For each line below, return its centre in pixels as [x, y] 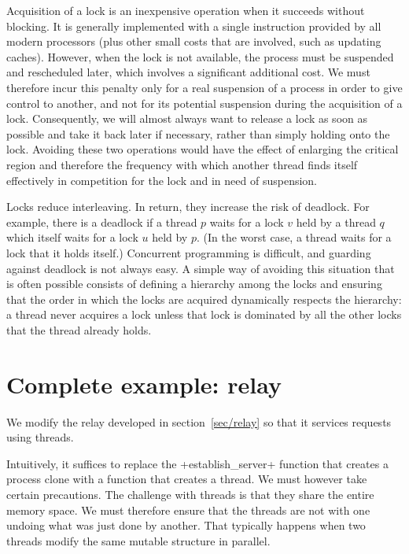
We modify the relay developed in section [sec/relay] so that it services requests [199, 421]
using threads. [40, 437]
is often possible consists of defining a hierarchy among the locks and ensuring [194, 284]
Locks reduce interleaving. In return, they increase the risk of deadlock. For [188, 207]
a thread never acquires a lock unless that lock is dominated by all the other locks [204, 314]
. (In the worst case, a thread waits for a [294, 237]
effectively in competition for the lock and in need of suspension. [162, 180]
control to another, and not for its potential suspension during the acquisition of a [204, 103]
